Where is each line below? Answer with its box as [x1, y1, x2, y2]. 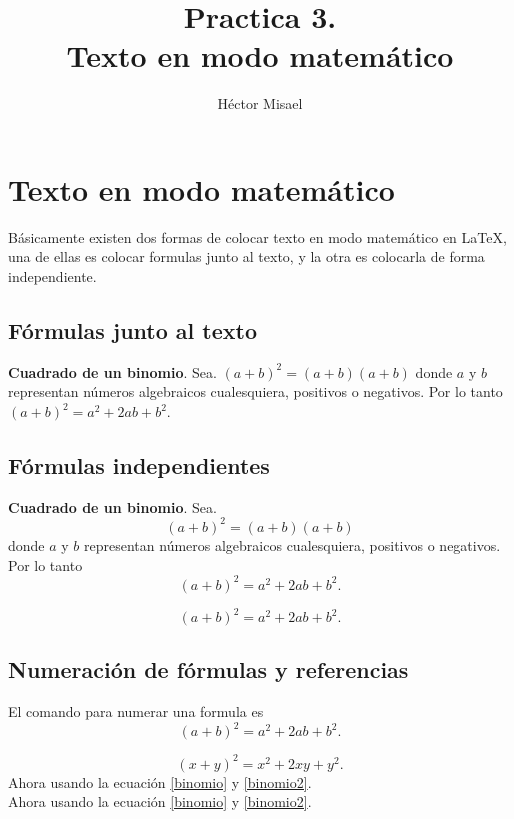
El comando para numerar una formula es [8, 701, 264, 722]
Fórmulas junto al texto [8, 315, 257, 346]
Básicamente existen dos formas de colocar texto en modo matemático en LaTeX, [8, 226, 507, 247]
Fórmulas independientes [8, 450, 270, 480]
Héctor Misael [217, 93, 303, 114]
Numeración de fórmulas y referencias [8, 654, 409, 685]
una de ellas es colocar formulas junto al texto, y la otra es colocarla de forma [8, 246, 485, 267]
